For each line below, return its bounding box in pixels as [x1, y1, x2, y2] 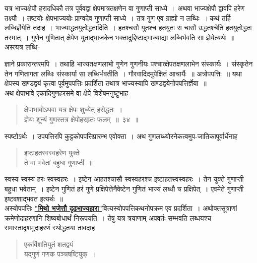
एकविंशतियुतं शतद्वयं [24, 239, 73, 249]
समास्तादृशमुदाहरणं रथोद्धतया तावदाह [4, 222, 95, 233]
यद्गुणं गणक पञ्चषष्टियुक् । [24, 249, 96, 259]
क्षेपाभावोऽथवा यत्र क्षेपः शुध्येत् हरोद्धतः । [24, 104, 123, 115]
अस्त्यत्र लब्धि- [4, 42, 40, 52]
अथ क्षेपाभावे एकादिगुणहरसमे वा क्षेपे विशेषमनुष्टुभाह [4, 87, 128, 98]
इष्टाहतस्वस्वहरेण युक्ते [24, 147, 80, 158]
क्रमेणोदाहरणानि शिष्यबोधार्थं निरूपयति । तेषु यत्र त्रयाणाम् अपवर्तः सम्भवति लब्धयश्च [4, 212, 211, 223]
